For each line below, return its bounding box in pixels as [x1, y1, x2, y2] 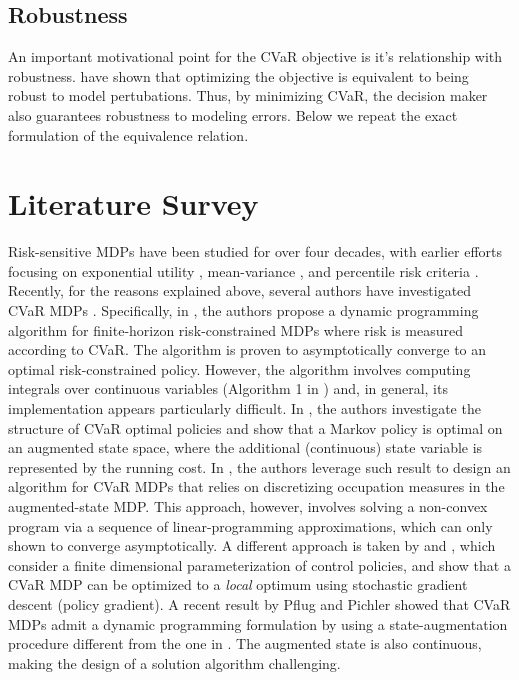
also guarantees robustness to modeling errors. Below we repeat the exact [8, 104, 458, 125]
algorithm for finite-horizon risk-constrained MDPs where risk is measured [8, 319, 464, 340]
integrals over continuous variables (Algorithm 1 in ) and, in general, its [8, 378, 448, 399]
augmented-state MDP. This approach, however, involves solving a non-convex [8, 496, 488, 517]
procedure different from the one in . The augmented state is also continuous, [8, 633, 482, 654]
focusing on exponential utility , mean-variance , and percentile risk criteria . [8, 260, 479, 281]
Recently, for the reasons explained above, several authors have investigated [8, 280, 472, 301]
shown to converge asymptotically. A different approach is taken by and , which [8, 535, 496, 556]
